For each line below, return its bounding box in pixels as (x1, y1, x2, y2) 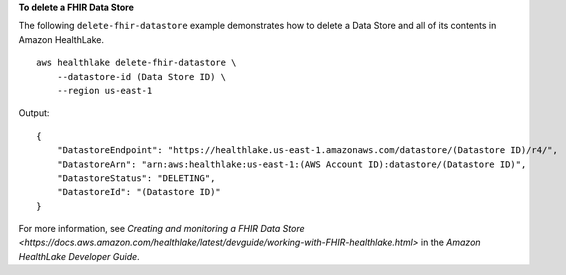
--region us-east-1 (56, 85, 153, 96)
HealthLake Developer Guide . (18, 250, 140, 262)
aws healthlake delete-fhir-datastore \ (36, 57, 237, 69)
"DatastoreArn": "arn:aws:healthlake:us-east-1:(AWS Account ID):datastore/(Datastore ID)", (56, 158, 527, 170)
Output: (18, 107, 50, 119)
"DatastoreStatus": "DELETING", (56, 172, 216, 184)
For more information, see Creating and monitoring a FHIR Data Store (18, 223, 305, 235)
